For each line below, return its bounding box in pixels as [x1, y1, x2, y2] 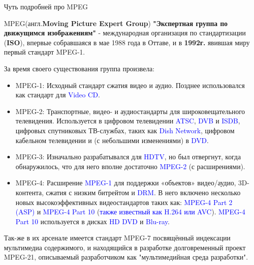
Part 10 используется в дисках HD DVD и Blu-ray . [15, 216, 170, 226]
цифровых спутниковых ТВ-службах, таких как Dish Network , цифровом [15, 125, 235, 135]
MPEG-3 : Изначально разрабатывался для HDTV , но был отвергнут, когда [15, 151, 241, 162]
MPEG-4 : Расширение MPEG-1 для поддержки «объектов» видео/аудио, [15, 177, 236, 188]
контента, [15, 187, 44, 197]
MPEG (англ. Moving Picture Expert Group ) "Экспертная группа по [4, 18, 228, 28]
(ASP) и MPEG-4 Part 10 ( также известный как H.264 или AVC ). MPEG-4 [15, 206, 246, 217]
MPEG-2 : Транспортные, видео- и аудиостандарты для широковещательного [15, 106, 245, 116]
